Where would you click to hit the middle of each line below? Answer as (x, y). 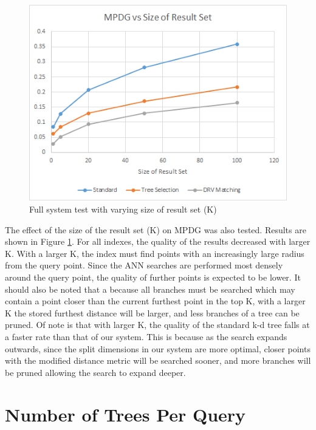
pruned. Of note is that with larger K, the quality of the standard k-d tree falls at (157, 325)
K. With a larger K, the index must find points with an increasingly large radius (155, 253)
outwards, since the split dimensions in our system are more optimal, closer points (158, 348)
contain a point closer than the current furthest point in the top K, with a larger (155, 301)
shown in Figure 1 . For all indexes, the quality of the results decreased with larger (158, 241)
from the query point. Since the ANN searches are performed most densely (144, 265)
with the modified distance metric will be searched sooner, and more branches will (158, 360)
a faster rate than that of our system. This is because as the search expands (146, 336)
